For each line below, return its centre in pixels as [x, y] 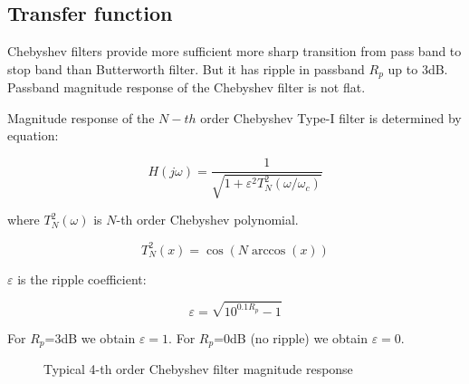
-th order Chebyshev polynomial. [207, 220]
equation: [33, 135]
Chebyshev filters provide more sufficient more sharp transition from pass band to [234, 51]
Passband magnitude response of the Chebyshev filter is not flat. [187, 87]
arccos [268, 250]
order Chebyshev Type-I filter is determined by [331, 117]
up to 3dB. [418, 68]
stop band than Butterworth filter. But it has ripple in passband [186, 68]
